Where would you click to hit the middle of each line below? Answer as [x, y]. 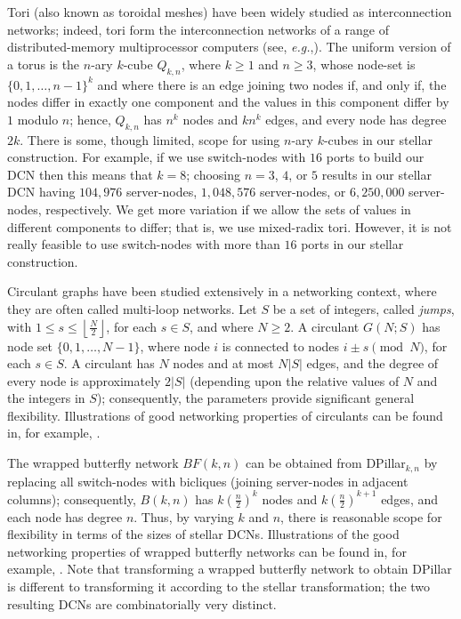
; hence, [90, 119]
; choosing [214, 174]
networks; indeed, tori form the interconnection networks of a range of [198, 29]
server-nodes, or [303, 192]
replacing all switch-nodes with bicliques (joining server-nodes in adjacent [208, 481]
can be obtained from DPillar [326, 463]
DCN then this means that [80, 174]
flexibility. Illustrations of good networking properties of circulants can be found [225, 415]
